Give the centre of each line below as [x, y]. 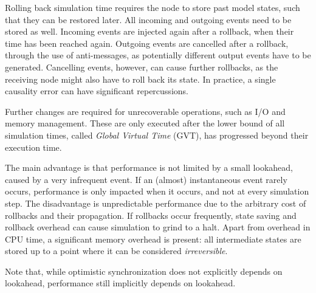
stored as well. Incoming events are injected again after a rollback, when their [149, 31]
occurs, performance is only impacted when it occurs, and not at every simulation [157, 191]
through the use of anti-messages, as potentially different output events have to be [158, 55]
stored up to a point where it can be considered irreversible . [116, 251]
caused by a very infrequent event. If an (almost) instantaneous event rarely [146, 179]
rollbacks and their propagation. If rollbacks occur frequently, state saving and [151, 215]
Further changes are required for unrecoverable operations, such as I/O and [145, 111]
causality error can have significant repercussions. [97, 91]
